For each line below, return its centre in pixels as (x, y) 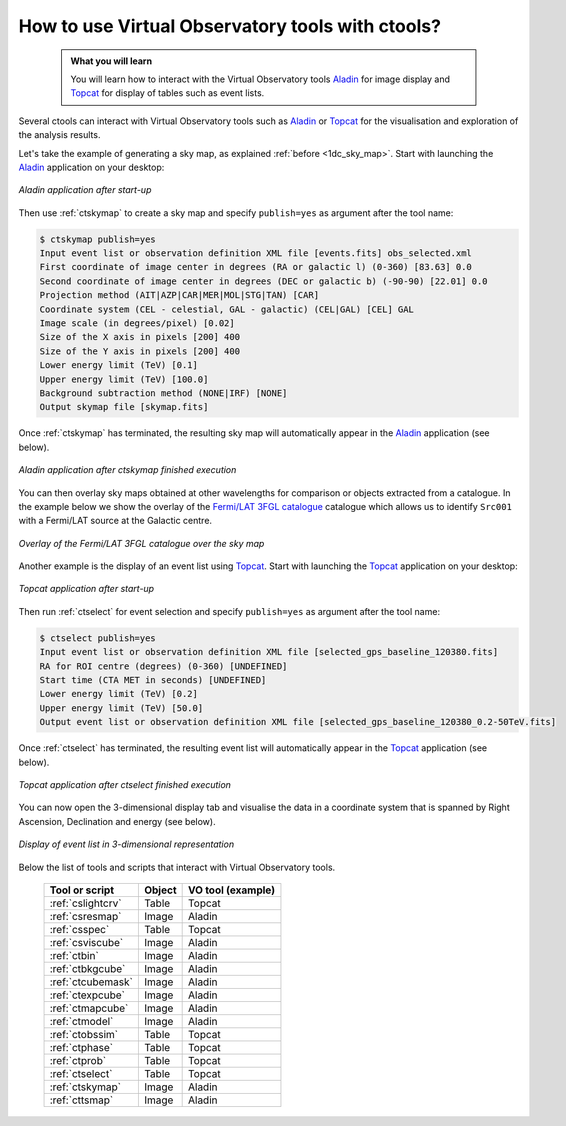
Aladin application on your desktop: (91, 167)
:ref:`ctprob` (78, 1060)
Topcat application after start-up (86, 589)
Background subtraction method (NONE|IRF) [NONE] (163, 393)
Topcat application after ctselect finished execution (125, 784)
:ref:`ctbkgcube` (87, 968)
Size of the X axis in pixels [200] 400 (139, 337)
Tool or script (82, 890)
